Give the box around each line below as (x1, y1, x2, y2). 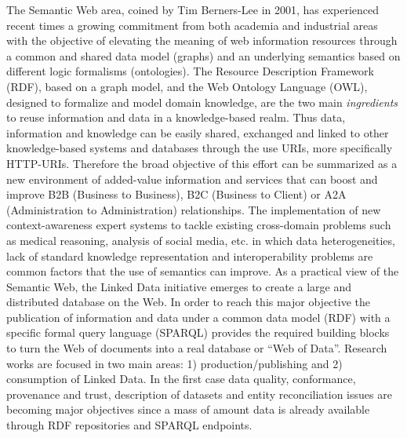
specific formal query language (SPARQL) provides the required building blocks (6, 324, 390, 341)
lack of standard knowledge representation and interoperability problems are (6, 247, 373, 264)
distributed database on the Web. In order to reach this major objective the (6, 294, 371, 310)
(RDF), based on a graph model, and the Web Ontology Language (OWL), (6, 78, 368, 94)
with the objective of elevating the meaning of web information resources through (6, 32, 398, 49)
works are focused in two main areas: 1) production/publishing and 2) (6, 355, 343, 371)
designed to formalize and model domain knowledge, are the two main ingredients (6, 93, 398, 110)
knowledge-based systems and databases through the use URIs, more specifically (6, 140, 393, 156)
